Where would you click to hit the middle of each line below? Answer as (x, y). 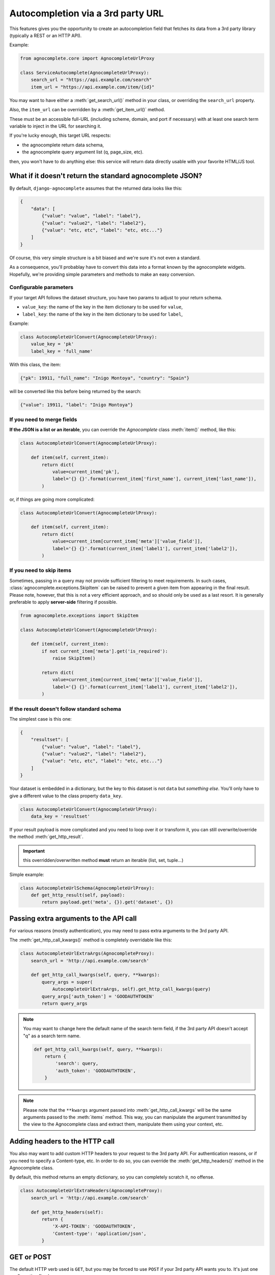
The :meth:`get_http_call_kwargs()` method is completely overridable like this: (91, 940)
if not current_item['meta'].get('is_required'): (105, 651)
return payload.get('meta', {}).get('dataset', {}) (107, 902)
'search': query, (77, 1064)
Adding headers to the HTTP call (62, 1142)
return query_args (64, 1003)
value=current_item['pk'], (86, 471)
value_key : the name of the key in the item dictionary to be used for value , (102, 307)
